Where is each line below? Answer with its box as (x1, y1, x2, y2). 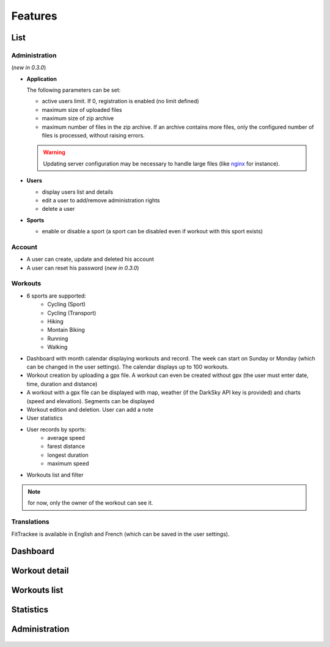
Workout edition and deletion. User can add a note (26, 406, 154, 413)
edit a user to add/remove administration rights (42, 197, 160, 204)
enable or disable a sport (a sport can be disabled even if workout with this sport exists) (42, 228, 263, 235)
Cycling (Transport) (47, 309, 97, 316)
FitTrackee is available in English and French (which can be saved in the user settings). (11, 530, 230, 538)
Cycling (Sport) (47, 301, 86, 308)
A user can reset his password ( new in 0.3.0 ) (26, 264, 139, 271)
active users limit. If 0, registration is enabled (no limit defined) (42, 98, 199, 105)
